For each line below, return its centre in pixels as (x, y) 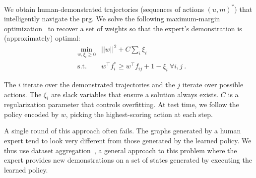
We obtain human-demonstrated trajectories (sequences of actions (104, 9)
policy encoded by (32, 114)
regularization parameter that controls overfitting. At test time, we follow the (122, 104)
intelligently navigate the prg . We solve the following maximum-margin (112, 19)
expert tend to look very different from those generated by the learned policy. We (128, 141)
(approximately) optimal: (42, 38)
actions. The (23, 94)
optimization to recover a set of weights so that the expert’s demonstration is (123, 28)
